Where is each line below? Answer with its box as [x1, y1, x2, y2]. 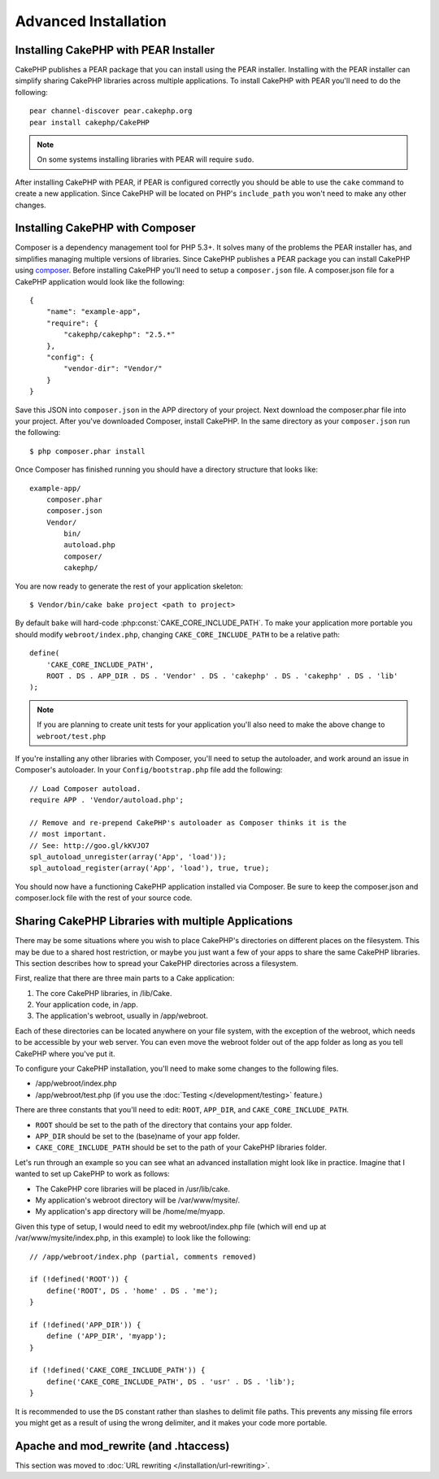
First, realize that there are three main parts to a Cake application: [15, 973, 235, 983]
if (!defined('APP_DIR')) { [29, 1320, 141, 1329]
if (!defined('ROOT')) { [29, 1275, 128, 1284]
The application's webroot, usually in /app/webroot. [35, 1011, 209, 1020]
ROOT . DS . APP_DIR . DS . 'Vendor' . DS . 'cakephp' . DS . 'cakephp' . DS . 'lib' [46, 671, 398, 681]
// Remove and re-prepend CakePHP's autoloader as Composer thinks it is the [29, 818, 347, 827]
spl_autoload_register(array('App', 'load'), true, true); [29, 863, 270, 873]
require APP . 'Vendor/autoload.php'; [29, 795, 185, 805]
